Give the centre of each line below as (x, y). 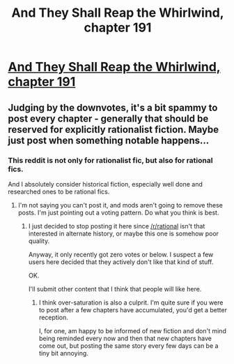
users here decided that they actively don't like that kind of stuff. (121, 262)
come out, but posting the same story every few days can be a (128, 345)
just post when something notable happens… (109, 140)
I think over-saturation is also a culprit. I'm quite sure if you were (131, 303)
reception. (53, 317)
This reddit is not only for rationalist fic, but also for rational (110, 160)
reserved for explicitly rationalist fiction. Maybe (114, 130)
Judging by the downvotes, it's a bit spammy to (113, 107)
